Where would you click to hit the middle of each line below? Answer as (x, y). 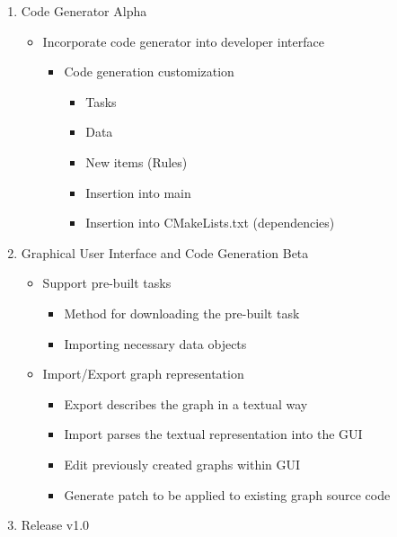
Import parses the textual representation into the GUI (213, 434)
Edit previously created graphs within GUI (182, 464)
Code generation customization (149, 72)
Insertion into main (138, 192)
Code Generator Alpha (84, 11)
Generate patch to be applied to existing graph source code (227, 494)
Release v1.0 (55, 525)
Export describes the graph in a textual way (186, 403)
